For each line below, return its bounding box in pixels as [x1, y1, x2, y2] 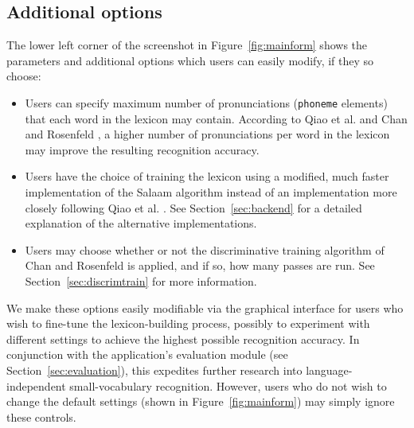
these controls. [6, 408, 76, 425]
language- [306, 361, 353, 378]
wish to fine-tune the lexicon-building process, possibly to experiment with [6, 315, 370, 332]
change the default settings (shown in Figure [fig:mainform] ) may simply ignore [6, 393, 395, 410]
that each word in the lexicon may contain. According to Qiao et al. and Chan [25, 110, 408, 126]
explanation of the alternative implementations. [25, 215, 257, 232]
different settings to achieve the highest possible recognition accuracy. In [6, 330, 360, 347]
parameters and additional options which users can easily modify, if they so [6, 52, 374, 68]
